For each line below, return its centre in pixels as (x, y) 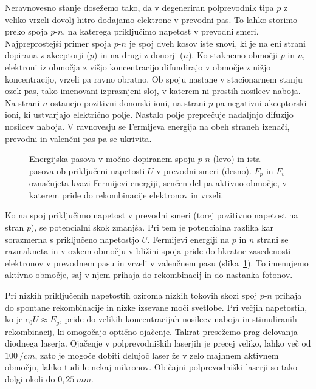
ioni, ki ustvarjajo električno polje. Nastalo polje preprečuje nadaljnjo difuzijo (149, 114)
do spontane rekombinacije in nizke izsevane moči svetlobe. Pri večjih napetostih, (156, 307)
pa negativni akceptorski (261, 102)
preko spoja (26, 31)
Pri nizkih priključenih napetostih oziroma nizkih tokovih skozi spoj (131, 295)
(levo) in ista (237, 159)
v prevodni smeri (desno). (204, 170)
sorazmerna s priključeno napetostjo (72, 239)
